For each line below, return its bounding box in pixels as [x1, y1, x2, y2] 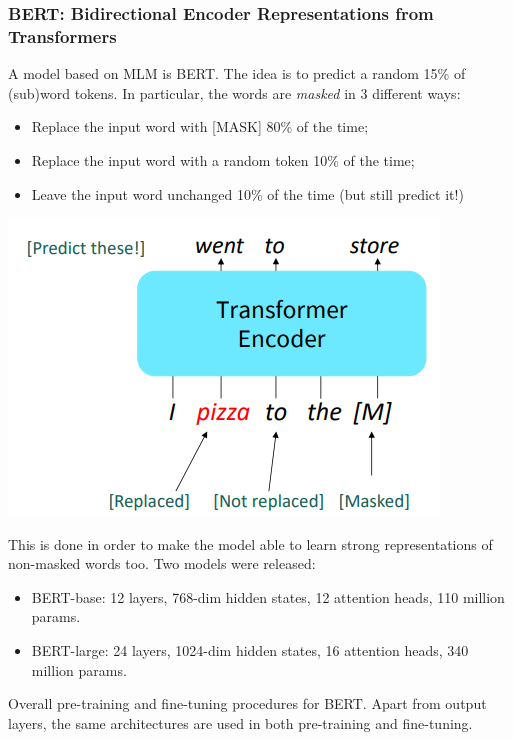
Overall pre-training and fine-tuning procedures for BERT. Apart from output [8, 693, 487, 714]
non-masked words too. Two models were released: [8, 553, 316, 574]
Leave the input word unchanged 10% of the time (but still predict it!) [31, 183, 464, 204]
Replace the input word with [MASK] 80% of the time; [31, 116, 369, 137]
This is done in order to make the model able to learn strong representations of [8, 533, 493, 554]
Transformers [8, 23, 117, 48]
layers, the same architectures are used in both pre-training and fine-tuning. [8, 712, 473, 733]
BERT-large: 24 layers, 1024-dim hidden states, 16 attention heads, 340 [31, 640, 469, 661]
